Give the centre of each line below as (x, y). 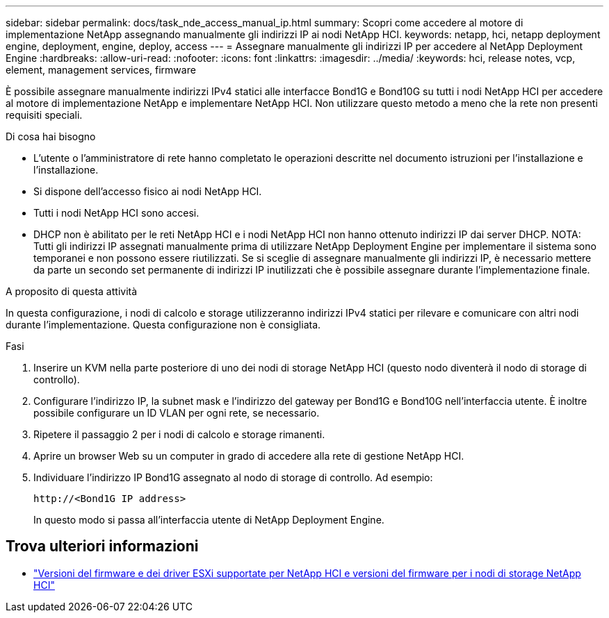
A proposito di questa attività (72, 291)
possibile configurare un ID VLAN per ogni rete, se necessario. (177, 413)
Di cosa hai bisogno (51, 136)
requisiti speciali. (44, 115)
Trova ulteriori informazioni (102, 546)
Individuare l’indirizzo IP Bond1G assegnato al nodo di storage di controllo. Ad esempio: (233, 477)
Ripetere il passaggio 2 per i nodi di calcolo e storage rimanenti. (179, 434)
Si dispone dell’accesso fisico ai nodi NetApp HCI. (148, 191)
